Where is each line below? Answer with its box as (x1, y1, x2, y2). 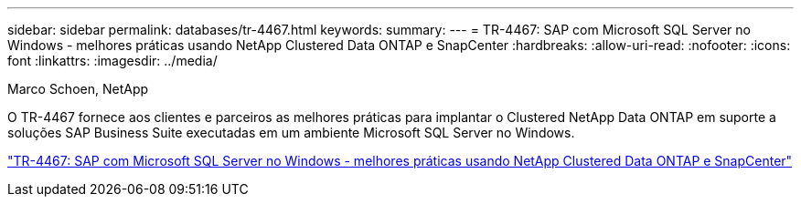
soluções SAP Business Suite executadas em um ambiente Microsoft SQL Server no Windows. (7, 125, 575, 140)
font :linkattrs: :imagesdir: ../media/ (7, 53, 218, 68)
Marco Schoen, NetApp (7, 81, 149, 97)
